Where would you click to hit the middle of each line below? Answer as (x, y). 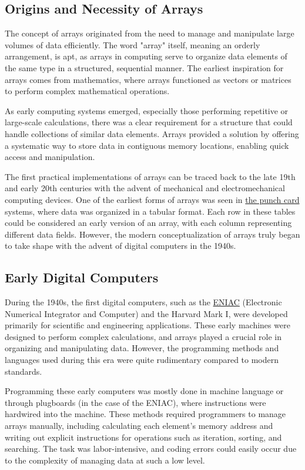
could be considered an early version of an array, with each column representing (148, 223)
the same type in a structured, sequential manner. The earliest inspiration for (144, 67)
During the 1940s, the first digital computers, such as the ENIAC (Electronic (143, 302)
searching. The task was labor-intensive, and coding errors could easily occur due (151, 449)
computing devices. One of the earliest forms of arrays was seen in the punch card (152, 199)
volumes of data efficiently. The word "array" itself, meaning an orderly (133, 44)
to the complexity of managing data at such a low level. (105, 460)
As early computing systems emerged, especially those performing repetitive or (147, 110)
